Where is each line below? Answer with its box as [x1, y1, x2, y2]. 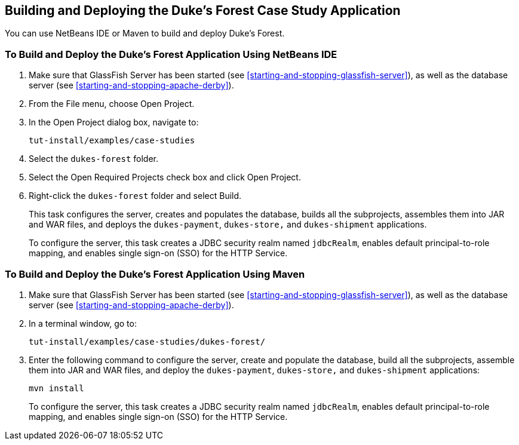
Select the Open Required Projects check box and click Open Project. [29, 172, 301, 183]
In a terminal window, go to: [29, 318, 137, 329]
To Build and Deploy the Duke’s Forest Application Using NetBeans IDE [5, 48, 337, 60]
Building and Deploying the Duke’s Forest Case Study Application [5, 3, 401, 18]
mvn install [29, 383, 84, 393]
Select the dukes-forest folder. [29, 154, 158, 164]
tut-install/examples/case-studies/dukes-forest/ [29, 336, 266, 346]
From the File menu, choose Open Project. [29, 99, 195, 109]
